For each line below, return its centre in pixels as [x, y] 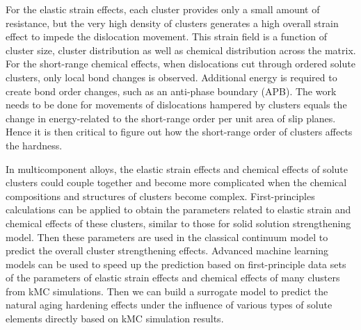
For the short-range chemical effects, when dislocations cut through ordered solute [180, 64]
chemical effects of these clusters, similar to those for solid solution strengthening [178, 223]
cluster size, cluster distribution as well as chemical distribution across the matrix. [181, 50]
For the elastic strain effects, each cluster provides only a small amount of [163, 9]
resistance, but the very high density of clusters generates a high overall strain [172, 23]
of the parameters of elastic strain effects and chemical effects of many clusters [173, 278]
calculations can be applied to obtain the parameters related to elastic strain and [178, 209]
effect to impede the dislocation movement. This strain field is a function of [166, 36]
